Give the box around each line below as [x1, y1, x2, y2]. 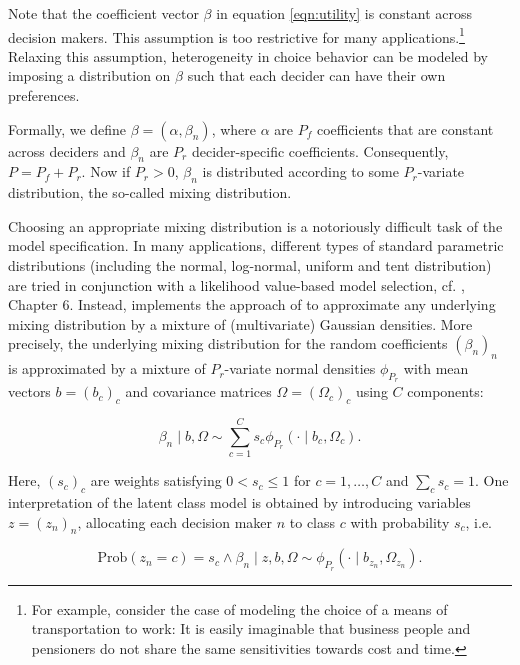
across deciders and [8, 140, 126, 161]
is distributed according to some [202, 161, 399, 182]
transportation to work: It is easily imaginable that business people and [31, 618, 471, 639]
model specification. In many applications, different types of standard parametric [8, 235, 504, 256]
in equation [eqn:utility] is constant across [216, 3, 473, 23]
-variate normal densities [224, 358, 376, 379]
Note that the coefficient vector [8, 3, 199, 23]
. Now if [81, 161, 131, 182]
